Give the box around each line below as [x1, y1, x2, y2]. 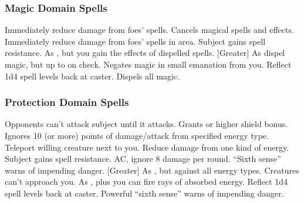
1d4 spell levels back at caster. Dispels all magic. [5, 69, 180, 82]
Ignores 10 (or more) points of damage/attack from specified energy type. [5, 129, 269, 141]
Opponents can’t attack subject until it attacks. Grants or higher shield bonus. [5, 118, 288, 130]
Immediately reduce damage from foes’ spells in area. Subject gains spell [5, 35, 266, 47]
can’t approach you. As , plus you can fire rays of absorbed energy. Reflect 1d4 [5, 175, 288, 188]
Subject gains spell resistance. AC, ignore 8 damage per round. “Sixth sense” [5, 152, 281, 165]
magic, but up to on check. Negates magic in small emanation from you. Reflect [5, 58, 292, 70]
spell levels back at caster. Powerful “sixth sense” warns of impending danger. [5, 187, 284, 199]
